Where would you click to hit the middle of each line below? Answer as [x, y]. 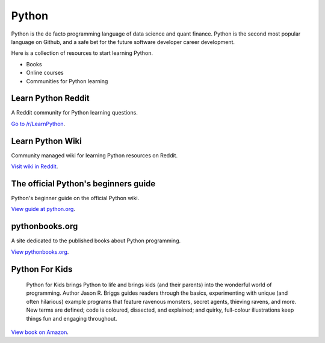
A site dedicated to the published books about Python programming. [96, 241]
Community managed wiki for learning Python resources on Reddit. [94, 155]
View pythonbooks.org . [40, 252]
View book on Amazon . [40, 332]
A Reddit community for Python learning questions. [74, 113]
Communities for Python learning [67, 81]
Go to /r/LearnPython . [38, 124]
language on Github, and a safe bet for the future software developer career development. [123, 42]
